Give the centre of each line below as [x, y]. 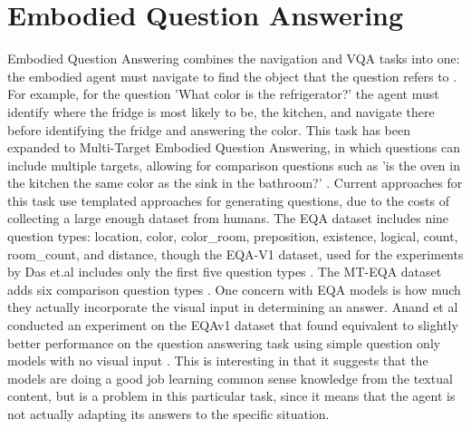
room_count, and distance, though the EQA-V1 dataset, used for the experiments [235, 253]
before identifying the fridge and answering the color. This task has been [209, 129]
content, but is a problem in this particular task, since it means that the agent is [231, 396]
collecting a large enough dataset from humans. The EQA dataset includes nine [228, 218]
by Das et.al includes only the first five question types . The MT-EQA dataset [225, 272]
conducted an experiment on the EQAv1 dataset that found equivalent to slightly [233, 325]
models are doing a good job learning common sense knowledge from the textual [230, 378]
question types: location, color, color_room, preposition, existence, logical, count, [233, 236]
